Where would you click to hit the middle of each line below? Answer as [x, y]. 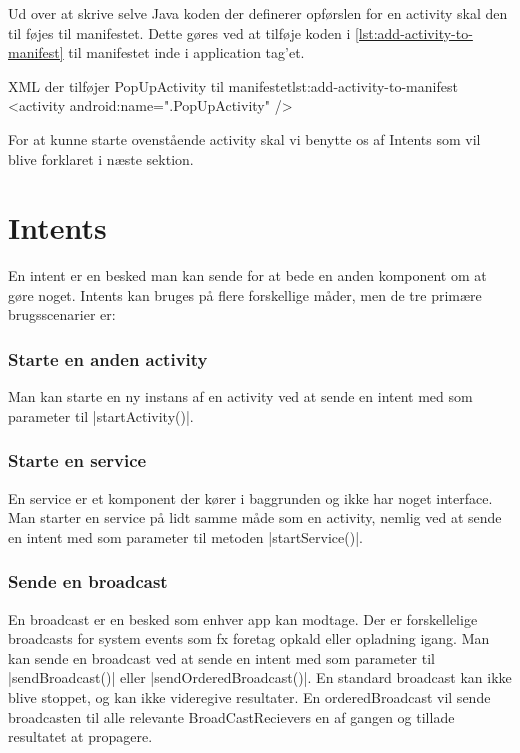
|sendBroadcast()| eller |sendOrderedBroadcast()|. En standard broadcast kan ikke [260, 677]
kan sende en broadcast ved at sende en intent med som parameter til [221, 657]
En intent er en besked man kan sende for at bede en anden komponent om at [247, 275]
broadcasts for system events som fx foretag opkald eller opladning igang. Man [249, 638]
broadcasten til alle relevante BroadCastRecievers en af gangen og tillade [231, 716]
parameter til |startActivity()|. [101, 415]
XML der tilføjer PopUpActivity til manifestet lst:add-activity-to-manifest [233, 85]
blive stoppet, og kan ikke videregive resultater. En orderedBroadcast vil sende [249, 697]
